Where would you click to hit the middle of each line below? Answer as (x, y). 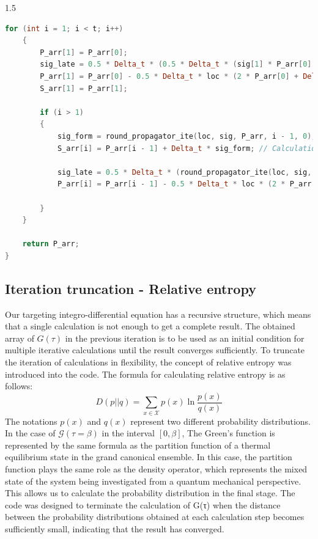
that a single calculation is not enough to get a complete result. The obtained (150, 326)
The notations (31, 421)
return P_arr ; (51, 244)
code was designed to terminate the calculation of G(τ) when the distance (143, 504)
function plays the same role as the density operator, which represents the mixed (156, 469)
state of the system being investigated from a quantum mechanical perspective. (153, 481)
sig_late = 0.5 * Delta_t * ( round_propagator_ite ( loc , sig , (184, 172)
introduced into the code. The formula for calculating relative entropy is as (145, 374)
